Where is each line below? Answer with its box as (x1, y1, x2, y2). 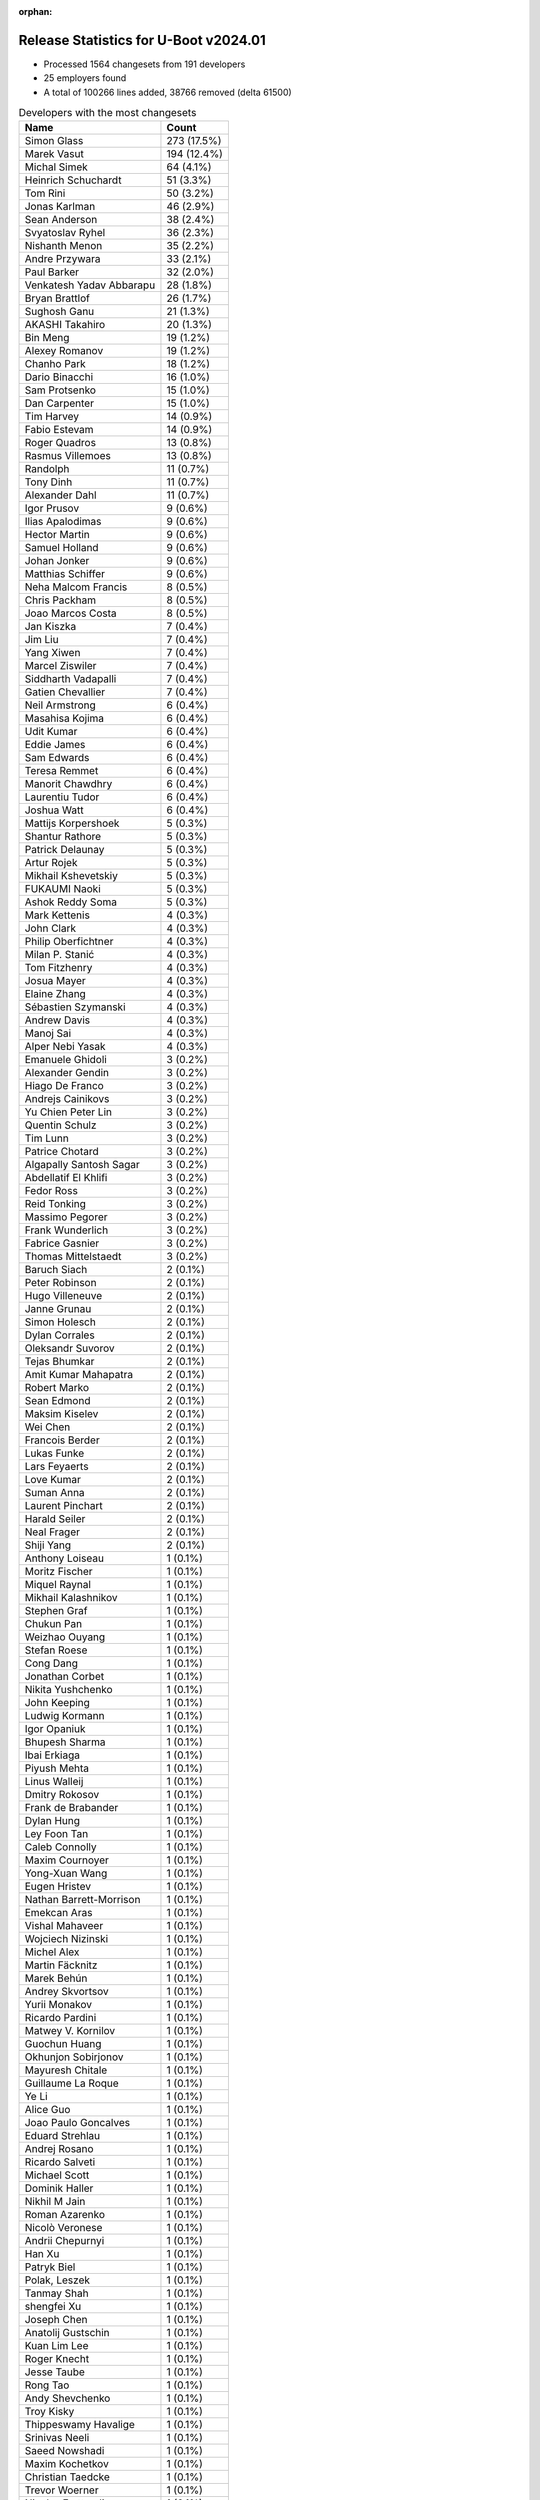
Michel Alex (24, 1945, 80, 1959)
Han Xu (24, 2247, 60, 2261)
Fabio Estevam (24, 423, 94, 437)
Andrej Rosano (24, 2142, 94, 2156)
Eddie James (24, 738, 86, 752)
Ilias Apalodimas (24, 515, 102, 529)
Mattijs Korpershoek (24, 816, 120, 830)
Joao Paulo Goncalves (24, 2116, 130, 2130)
